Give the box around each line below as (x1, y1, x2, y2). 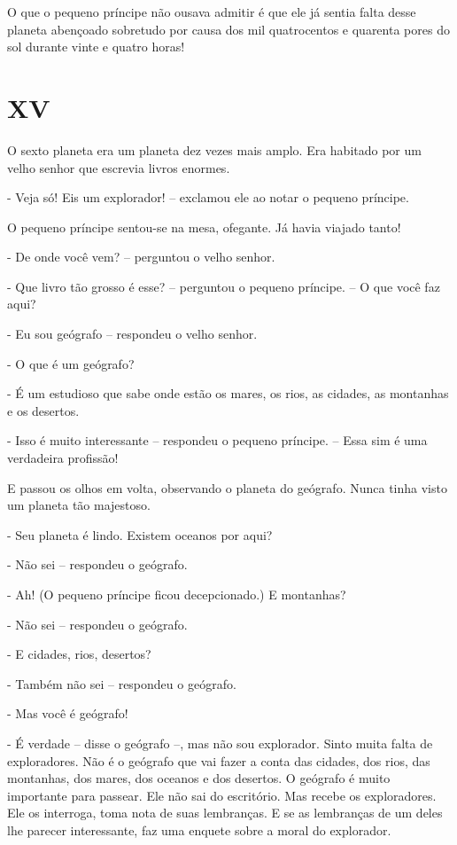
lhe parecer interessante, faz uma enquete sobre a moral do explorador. (7, 820, 391, 839)
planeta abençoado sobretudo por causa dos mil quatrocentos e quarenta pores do (7, 20, 450, 38)
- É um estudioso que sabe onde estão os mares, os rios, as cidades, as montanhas (7, 384, 449, 403)
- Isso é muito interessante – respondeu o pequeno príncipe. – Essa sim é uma (7, 431, 428, 450)
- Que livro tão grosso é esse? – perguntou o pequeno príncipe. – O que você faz (7, 277, 440, 295)
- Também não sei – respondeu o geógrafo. (7, 674, 236, 692)
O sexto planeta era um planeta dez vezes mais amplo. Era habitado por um (7, 140, 422, 159)
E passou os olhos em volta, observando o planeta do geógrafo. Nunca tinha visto (7, 478, 447, 497)
